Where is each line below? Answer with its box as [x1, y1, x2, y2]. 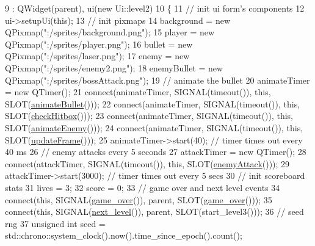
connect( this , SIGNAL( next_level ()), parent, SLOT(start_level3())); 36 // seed [5, 205, 304, 218]
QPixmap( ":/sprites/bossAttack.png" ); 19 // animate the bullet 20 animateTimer [5, 73, 310, 86]
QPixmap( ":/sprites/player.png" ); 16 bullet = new [5, 37, 193, 50]
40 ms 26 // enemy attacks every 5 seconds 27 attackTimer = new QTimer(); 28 [5, 145, 306, 158]
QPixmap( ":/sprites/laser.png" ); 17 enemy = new [5, 49, 190, 62]
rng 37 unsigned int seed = [5, 217, 106, 230]
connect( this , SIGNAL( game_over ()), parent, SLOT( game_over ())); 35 [5, 193, 272, 206]
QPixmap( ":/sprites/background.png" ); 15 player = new [5, 26, 215, 38]
